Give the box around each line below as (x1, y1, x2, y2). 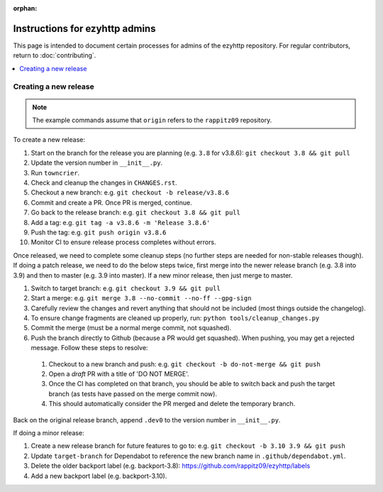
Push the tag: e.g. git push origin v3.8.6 (30, 228, 167, 236)
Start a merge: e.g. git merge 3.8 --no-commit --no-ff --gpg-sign (30, 294, 252, 302)
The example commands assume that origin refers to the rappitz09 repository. (32, 116, 272, 124)
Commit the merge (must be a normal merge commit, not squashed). (30, 324, 232, 332)
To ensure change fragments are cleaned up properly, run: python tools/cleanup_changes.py (30, 314, 320, 322)
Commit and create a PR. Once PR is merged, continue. (30, 198, 192, 207)
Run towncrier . (30, 168, 80, 177)
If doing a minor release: (13, 428, 84, 437)
